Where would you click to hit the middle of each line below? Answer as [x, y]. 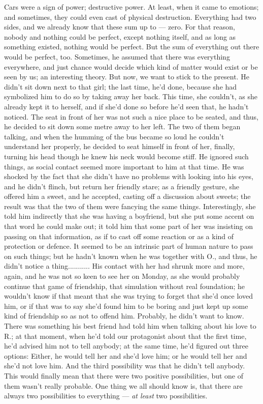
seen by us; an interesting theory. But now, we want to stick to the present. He [127, 77]
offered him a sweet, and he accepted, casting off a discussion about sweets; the [127, 196]
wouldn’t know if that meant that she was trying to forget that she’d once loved [128, 296]
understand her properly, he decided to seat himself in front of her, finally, [120, 146]
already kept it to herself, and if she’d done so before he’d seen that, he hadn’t [126, 106]
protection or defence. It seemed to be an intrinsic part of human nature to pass [129, 246]
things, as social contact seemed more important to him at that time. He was [124, 166]
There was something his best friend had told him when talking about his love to [130, 326]
